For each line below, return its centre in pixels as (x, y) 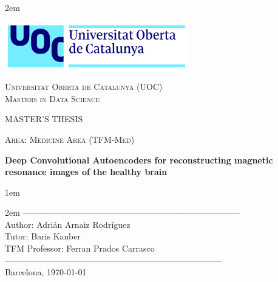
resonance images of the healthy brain (86, 172)
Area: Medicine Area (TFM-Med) (70, 139)
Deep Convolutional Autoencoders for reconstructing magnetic (139, 160)
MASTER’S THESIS (44, 119)
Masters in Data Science (53, 98)
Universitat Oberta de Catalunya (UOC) (84, 87)
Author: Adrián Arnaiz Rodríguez (68, 224)
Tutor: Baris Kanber (43, 236)
